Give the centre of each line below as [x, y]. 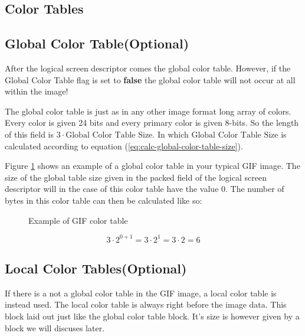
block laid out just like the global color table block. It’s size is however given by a [152, 316]
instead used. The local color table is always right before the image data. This [146, 304]
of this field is [29, 134]
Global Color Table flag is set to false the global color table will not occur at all [150, 79]
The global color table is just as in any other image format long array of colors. [148, 111]
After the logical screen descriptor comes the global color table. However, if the [148, 68]
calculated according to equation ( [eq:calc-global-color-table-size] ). [124, 146]
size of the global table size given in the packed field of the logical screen [136, 177]
